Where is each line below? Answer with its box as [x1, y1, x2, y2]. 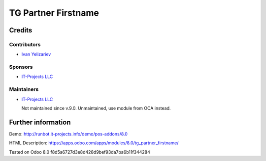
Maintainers [9, 86, 39, 93]
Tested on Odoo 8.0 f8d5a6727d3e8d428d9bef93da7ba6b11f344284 [9, 149, 150, 155]
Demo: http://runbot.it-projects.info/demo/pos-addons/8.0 [9, 131, 128, 137]
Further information [9, 118, 71, 126]
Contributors [9, 41, 41, 48]
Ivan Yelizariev [21, 52, 51, 57]
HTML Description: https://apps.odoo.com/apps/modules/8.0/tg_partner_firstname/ [9, 140, 179, 146]
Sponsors [9, 64, 33, 71]
